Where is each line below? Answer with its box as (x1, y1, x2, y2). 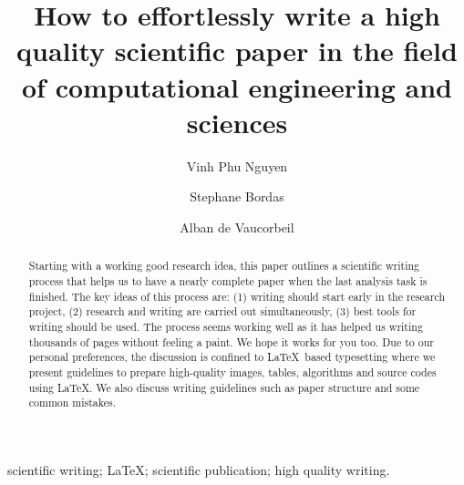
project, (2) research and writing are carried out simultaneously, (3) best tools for (28, 304, 417, 319)
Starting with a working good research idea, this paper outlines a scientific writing (28, 258, 420, 273)
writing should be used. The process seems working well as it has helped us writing (28, 318, 423, 334)
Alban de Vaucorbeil (180, 217, 294, 236)
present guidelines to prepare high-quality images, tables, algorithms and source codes (28, 364, 437, 379)
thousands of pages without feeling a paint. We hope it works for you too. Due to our (28, 334, 434, 349)
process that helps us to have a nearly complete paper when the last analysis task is (28, 273, 428, 288)
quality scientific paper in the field (16, 32, 458, 69)
